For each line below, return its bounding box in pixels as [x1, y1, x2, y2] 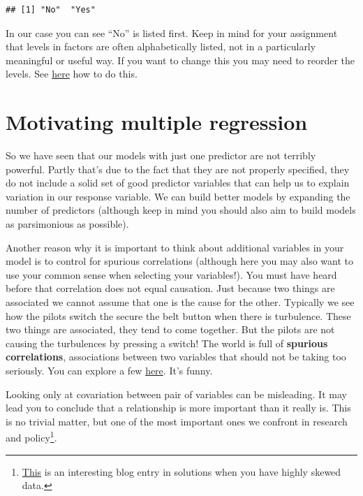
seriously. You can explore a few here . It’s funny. [6, 363, 213, 377]
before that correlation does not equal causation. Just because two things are [6, 281, 335, 296]
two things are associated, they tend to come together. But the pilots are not [6, 322, 335, 337]
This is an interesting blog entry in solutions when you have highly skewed [22, 464, 341, 479]
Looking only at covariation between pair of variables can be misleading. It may [6, 386, 347, 401]
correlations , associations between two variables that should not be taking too [6, 349, 346, 364]
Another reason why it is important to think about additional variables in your [6, 240, 344, 254]
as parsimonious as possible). [6, 217, 129, 231]
